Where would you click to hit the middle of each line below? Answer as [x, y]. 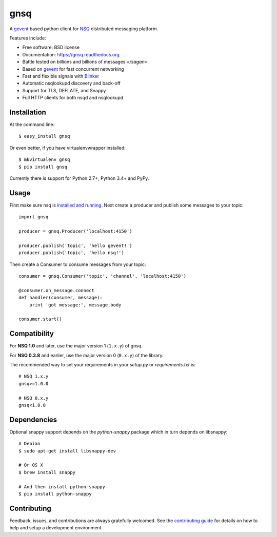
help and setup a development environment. [56, 528]
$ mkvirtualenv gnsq [44, 160]
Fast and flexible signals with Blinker [61, 76]
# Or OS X [31, 465]
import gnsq [34, 217]
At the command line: [32, 124]
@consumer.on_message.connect [57, 290]
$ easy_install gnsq [44, 136]
